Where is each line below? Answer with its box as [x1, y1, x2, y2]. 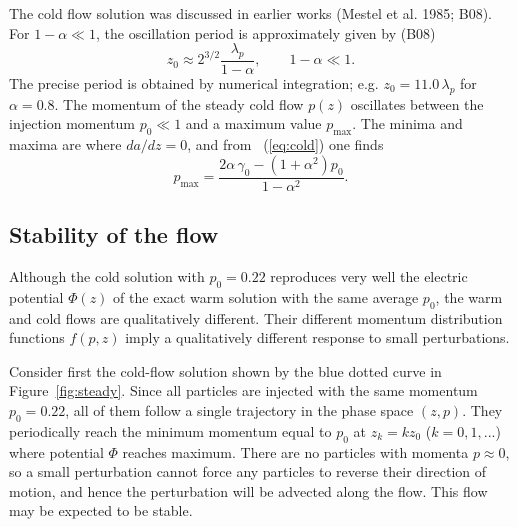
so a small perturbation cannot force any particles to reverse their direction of [9, 461, 487, 482]
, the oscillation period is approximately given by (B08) [95, 22, 436, 43]
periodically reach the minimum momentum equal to [9, 420, 332, 441]
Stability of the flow [9, 219, 219, 250]
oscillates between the [350, 93, 484, 114]
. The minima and [352, 113, 463, 134]
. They [462, 400, 503, 420]
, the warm [435, 286, 503, 307]
